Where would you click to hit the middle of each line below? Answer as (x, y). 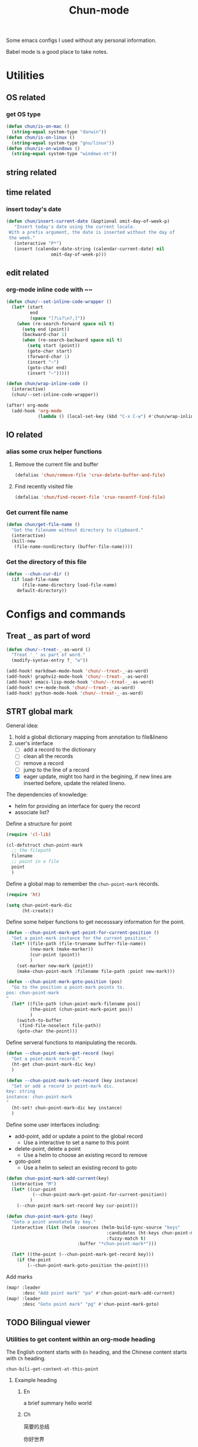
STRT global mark (39, 711)
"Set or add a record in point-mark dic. (63, 1086)
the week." (22, 238)
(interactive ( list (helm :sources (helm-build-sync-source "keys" (96, 1227)
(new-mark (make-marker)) (62, 949)
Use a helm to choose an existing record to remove (85, 1155)
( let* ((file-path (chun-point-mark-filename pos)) (76, 1004)
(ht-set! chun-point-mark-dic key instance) (67, 1108)
